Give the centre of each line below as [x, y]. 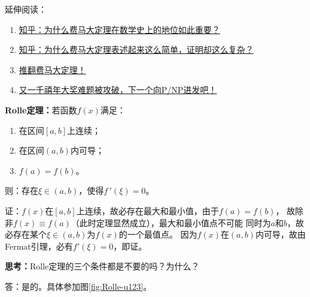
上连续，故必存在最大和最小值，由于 [148, 210]
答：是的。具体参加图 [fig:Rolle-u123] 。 [78, 286]
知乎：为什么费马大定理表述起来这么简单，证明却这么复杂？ [136, 49]
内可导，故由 [280, 234]
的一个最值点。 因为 [158, 234]
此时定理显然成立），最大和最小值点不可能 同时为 [175, 222]
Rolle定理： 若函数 [41, 109]
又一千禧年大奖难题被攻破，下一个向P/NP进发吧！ [118, 90]
